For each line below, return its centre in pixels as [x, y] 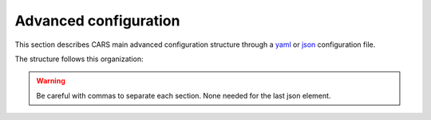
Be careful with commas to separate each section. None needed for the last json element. [184, 95]
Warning [51, 81]
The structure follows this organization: [79, 59]
